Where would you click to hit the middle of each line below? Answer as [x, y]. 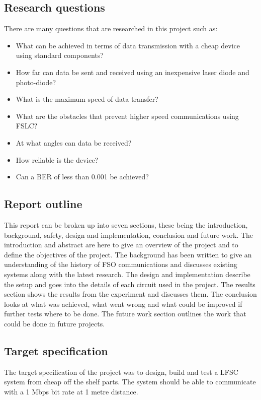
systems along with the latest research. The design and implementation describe [127, 274]
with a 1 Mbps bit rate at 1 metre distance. [71, 391]
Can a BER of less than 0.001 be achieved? [82, 177]
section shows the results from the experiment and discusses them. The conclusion [130, 294]
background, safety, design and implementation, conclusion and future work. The [129, 235]
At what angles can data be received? [74, 142]
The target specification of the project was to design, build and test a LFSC [121, 372]
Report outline [43, 204]
